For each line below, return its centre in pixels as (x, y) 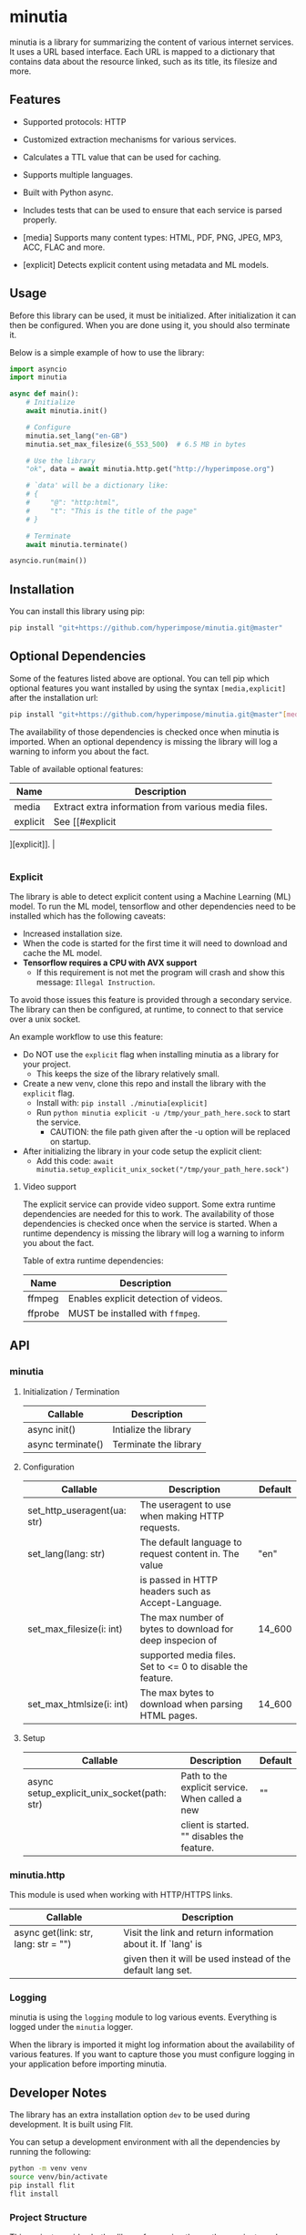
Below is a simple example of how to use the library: (107, 352)
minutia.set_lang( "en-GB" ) (77, 436)
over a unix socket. (45, 1019)
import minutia (38, 377)
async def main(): (44, 394)
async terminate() (66, 1444)
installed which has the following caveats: (87, 916)
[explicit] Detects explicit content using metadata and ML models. (146, 264)
